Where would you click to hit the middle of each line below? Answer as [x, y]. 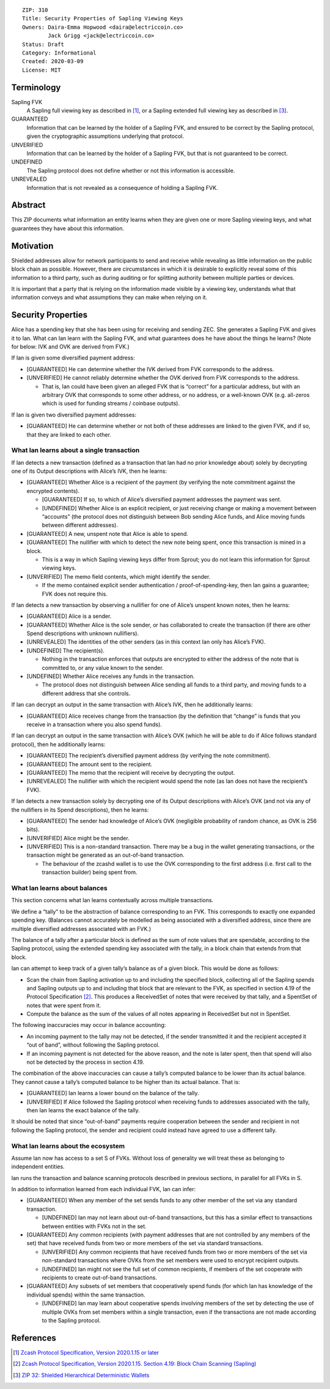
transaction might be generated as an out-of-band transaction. [105, 855]
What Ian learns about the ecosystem [68, 1146]
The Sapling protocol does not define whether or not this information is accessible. [131, 170]
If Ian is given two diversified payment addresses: [74, 415]
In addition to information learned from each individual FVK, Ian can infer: [104, 1189]
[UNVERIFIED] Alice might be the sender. [78, 838]
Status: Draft [43, 44]
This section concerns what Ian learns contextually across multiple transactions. [112, 900]
